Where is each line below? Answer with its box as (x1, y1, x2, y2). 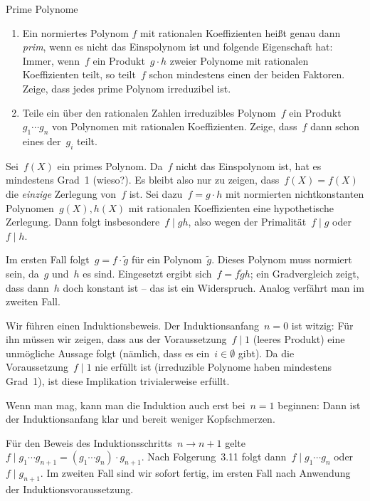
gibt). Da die (238, 345, 295, 360)
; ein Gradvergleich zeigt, (250, 265, 359, 280)
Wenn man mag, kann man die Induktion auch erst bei (6, 397, 245, 412)
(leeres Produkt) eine (253, 332, 345, 347)
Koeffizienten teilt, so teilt (22, 67, 136, 82)
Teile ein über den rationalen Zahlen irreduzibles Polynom (22, 105, 276, 120)
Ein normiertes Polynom (22, 25, 129, 40)
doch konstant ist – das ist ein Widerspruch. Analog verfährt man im (63, 280, 364, 295)
